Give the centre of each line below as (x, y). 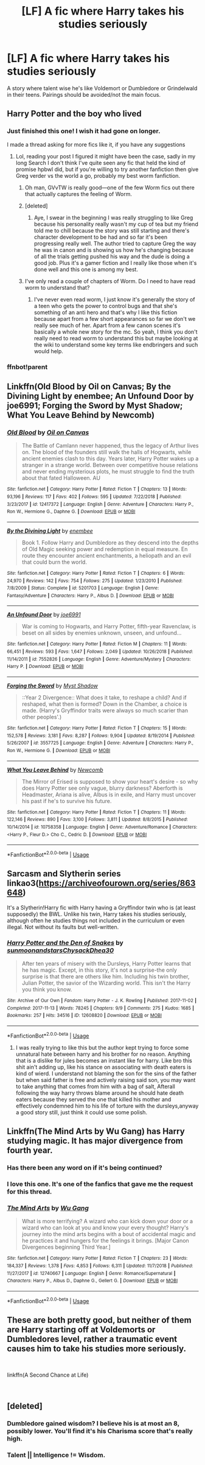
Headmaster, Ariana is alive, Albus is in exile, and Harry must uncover (109, 794)
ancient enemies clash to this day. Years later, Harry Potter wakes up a (110, 458)
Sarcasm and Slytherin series (64, 874)
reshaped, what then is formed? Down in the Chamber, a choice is (104, 704)
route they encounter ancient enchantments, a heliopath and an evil (106, 555)
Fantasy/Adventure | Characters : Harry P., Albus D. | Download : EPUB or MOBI (90, 595)
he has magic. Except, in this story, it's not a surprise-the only (99, 970)
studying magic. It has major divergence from (95, 1141)
